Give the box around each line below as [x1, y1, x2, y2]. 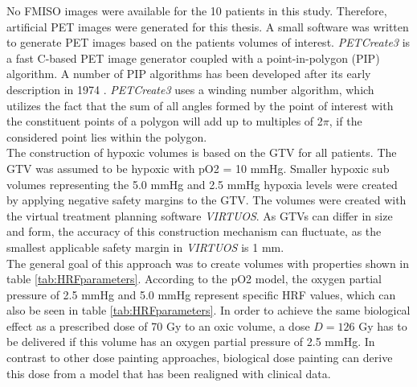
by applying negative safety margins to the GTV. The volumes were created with [6, 191, 407, 208]
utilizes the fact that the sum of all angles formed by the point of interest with [6, 97, 394, 113]
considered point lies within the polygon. [6, 128, 207, 145]
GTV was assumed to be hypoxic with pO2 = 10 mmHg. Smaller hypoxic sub [6, 159, 390, 176]
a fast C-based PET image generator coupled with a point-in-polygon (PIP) [6, 49, 380, 66]
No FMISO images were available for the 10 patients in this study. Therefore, [6, 2, 387, 19]
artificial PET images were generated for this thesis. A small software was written [6, 18, 409, 35]
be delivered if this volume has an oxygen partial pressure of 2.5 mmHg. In [6, 333, 375, 350]
